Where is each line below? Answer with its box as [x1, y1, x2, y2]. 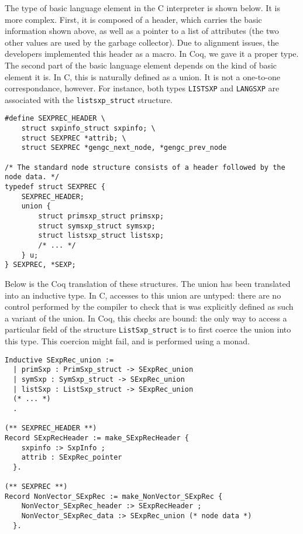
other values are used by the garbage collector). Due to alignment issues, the [5, 36, 279, 48]
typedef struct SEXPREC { [5, 183, 105, 191]
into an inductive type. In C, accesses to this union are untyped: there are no [5, 289, 281, 301]
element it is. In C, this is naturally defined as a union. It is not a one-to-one [5, 70, 280, 83]
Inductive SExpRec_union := [5, 355, 114, 364]
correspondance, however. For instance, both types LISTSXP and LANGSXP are [5, 82, 280, 94]
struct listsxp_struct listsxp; [38, 231, 164, 240]
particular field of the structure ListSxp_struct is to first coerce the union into [5, 323, 291, 336]
